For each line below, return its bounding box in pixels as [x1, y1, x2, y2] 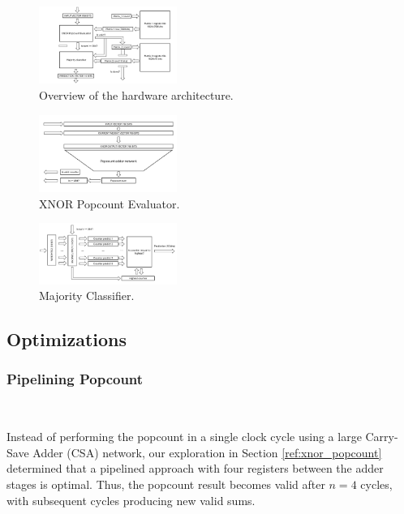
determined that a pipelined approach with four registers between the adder [6, 460, 384, 477]
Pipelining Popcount [6, 369, 144, 389]
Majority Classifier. [39, 287, 135, 304]
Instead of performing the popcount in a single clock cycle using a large [6, 428, 362, 445]
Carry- [365, 428, 398, 445]
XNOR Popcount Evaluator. [39, 195, 180, 212]
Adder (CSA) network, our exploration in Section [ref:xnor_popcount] [32, 443, 382, 460]
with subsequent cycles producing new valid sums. [6, 491, 256, 508]
